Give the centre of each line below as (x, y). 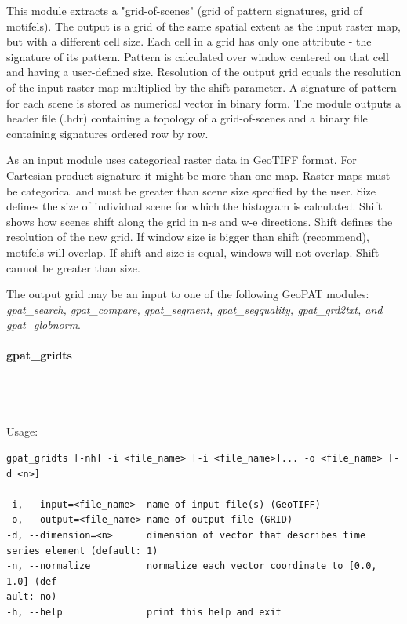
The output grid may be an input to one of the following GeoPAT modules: (188, 294)
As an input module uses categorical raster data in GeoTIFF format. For (182, 160)
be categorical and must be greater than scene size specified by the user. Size (191, 190)
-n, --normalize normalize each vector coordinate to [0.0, (192, 566)
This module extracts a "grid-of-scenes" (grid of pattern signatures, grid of (185, 10)
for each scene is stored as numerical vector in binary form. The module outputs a (204, 102)
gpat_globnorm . (44, 325)
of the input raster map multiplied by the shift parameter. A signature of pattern (202, 87)
